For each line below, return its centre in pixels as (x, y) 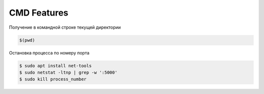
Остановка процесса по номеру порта (49, 53)
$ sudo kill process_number (53, 79)
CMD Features (39, 13)
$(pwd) (27, 40)
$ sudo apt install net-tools (55, 66)
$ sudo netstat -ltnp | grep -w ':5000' (68, 72)
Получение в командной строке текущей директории (65, 27)
